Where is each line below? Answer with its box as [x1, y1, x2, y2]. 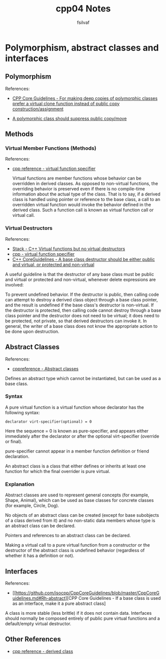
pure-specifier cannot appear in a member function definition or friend [5, 448, 150, 454]
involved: [5, 282, 24, 287]
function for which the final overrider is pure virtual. [5, 468, 111, 474]
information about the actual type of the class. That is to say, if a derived [12, 191, 161, 197]
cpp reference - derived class [12, 648, 73, 654]
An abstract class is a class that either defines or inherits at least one [5, 463, 146, 469]
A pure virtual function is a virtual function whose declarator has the [5, 404, 144, 410]
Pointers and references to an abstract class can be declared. [5, 533, 131, 539]
